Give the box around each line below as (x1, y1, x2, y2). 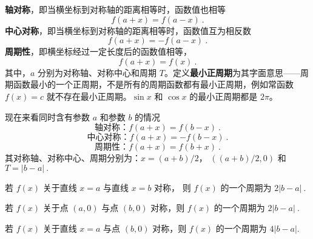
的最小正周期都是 (189, 89, 258, 102)
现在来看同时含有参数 (5, 110, 90, 123)
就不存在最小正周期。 (46, 89, 132, 102)
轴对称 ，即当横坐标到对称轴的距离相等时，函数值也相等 (5, 3, 226, 15)
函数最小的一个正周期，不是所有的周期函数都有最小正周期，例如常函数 (13, 78, 294, 91)
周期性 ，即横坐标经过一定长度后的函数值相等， (5, 45, 192, 58)
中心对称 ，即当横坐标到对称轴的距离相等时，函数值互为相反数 (5, 24, 251, 36)
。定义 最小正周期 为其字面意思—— (164, 66, 300, 78)
